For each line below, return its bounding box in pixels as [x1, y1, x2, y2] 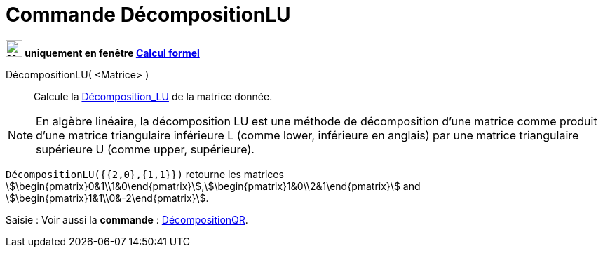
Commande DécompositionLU [6, 3, 291, 27]
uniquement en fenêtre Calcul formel [25, 46, 200, 59]
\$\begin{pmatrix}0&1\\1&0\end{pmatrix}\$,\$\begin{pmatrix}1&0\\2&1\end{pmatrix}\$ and [6, 179, 421, 192]
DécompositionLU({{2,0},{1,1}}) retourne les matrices [6, 167, 284, 180]
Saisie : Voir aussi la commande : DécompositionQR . [6, 213, 248, 226]
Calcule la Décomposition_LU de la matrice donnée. [34, 90, 273, 102]
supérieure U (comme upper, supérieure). [36, 142, 255, 156]
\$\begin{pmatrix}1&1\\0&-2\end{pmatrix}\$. [6, 191, 209, 204]
